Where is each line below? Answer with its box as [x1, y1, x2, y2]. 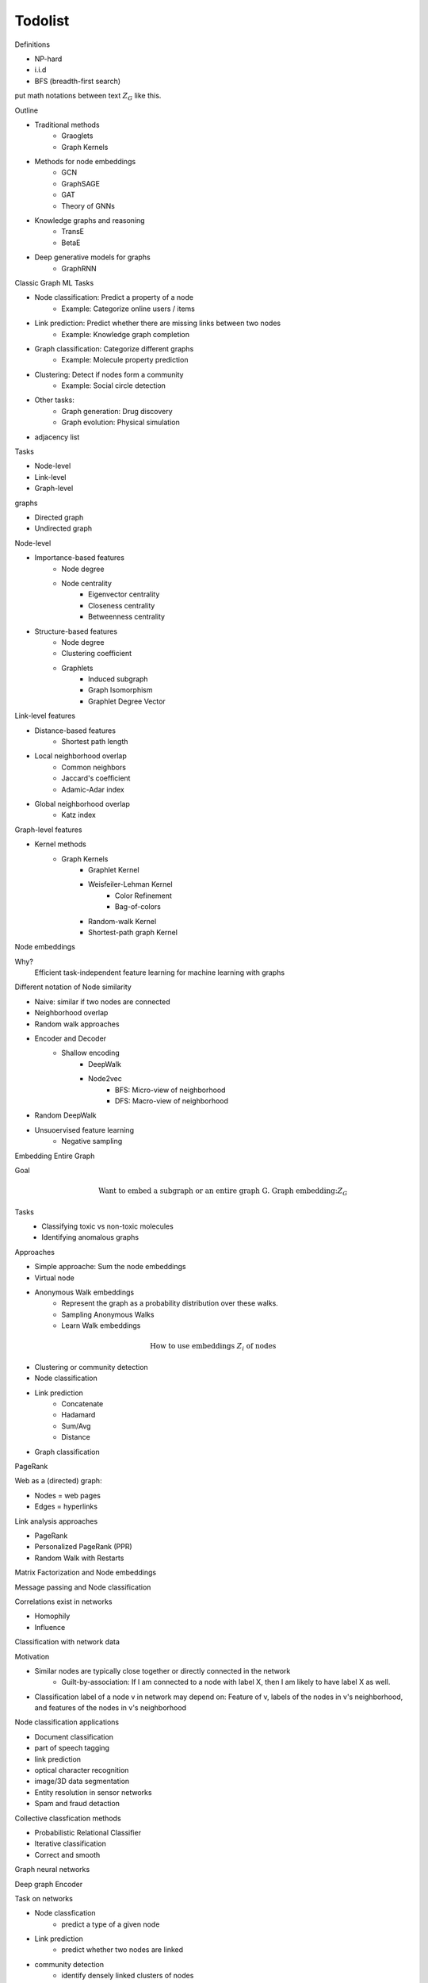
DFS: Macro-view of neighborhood [115, 1095, 229, 1106]
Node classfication [34, 1908, 96, 1918]
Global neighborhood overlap [34, 799, 131, 808]
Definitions [14, 40, 51, 49]
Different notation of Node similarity [14, 982, 132, 991]
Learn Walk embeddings [61, 1321, 141, 1330]
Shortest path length [61, 737, 128, 746]
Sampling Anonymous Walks [61, 1310, 155, 1319]
